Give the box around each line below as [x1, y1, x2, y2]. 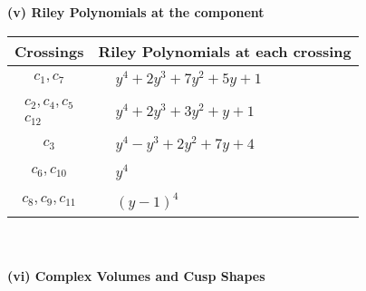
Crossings [14, 40, 84, 62]
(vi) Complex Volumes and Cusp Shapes [7, 267, 265, 286]
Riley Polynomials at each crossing [98, 40, 352, 62]
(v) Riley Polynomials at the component [7, 3, 265, 21]
